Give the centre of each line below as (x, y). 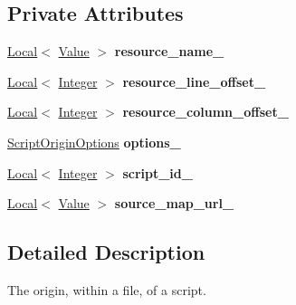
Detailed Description (106, 252)
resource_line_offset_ (194, 81)
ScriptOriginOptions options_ (94, 142)
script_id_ (158, 172)
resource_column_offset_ (205, 112)
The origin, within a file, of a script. (107, 289)
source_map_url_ (174, 203)
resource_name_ (169, 51)
